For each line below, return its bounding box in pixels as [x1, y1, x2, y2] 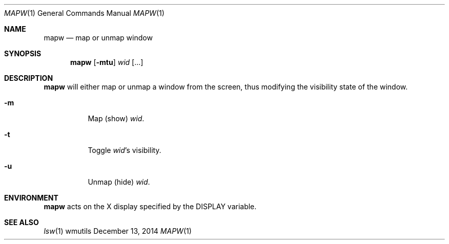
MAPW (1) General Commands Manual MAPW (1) [4, 9, 165, 17]
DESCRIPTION [4, 74, 53, 82]
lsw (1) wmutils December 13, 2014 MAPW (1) [44, 227, 192, 235]
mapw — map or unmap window [44, 33, 153, 42]
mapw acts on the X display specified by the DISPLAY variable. [44, 202, 257, 211]
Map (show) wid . [88, 114, 145, 123]
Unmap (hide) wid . [88, 178, 150, 186]
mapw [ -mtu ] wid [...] [70, 58, 144, 66]
